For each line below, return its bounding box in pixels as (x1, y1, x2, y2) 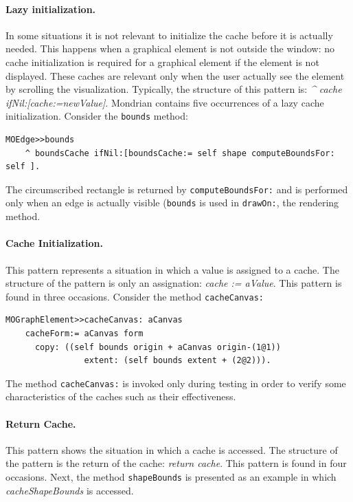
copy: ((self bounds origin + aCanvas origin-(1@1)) (34, 342, 281, 352)
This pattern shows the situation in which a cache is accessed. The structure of (5, 442, 338, 457)
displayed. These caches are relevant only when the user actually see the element (5, 68, 345, 83)
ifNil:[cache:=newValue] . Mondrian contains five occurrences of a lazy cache (5, 95, 324, 109)
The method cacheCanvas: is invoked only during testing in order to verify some (5, 375, 346, 390)
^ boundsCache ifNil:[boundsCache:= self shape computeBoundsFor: (25, 148, 335, 158)
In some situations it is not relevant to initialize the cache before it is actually (5, 28, 333, 42)
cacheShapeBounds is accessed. (5, 483, 134, 497)
